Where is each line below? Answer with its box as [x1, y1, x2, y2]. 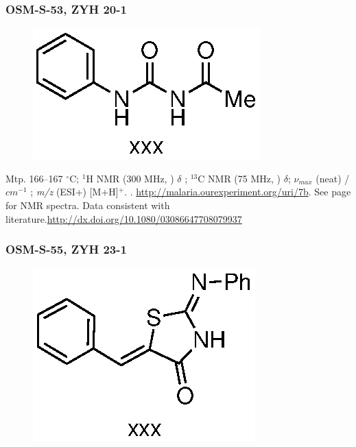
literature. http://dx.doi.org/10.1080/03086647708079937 [5, 211, 242, 226]
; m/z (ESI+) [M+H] [30, 184, 119, 199]
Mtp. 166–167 [5, 171, 63, 185]
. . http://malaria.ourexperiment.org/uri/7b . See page [124, 184, 351, 199]
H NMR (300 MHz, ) [86, 171, 174, 185]
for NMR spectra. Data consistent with [5, 198, 170, 212]
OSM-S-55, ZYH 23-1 [5, 241, 127, 258]
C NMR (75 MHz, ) [198, 171, 281, 185]
